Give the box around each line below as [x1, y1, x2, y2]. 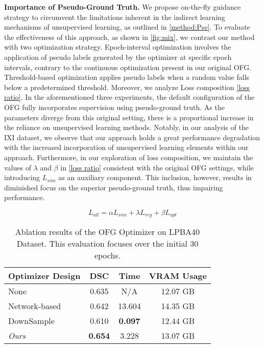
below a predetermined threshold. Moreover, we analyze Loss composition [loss [4, 81, 250, 92]
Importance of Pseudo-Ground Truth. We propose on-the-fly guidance [4, 2, 241, 12]
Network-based [8, 300, 61, 312]
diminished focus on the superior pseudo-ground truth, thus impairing [4, 182, 223, 192]
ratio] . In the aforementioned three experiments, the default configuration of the [4, 92, 255, 102]
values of [4, 162, 31, 172]
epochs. [94, 249, 121, 262]
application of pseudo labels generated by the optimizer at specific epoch [4, 51, 232, 62]
